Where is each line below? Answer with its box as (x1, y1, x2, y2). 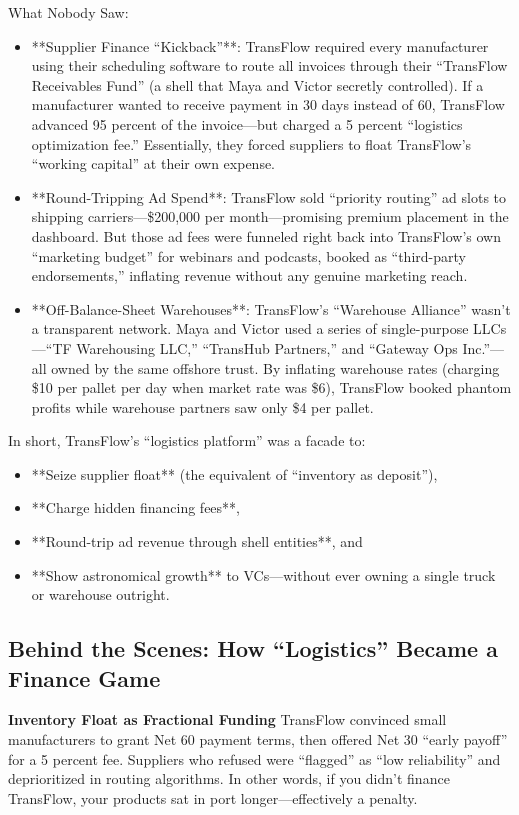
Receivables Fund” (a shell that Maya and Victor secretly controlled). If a (31, 74, 484, 95)
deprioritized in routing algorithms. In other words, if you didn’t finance (8, 768, 450, 789)
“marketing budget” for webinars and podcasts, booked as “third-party (31, 245, 466, 266)
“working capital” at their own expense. (31, 153, 276, 174)
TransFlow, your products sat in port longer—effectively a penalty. (8, 787, 418, 808)
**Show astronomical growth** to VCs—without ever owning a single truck (31, 564, 496, 585)
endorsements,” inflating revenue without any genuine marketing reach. (31, 265, 468, 286)
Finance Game (8, 662, 161, 693)
